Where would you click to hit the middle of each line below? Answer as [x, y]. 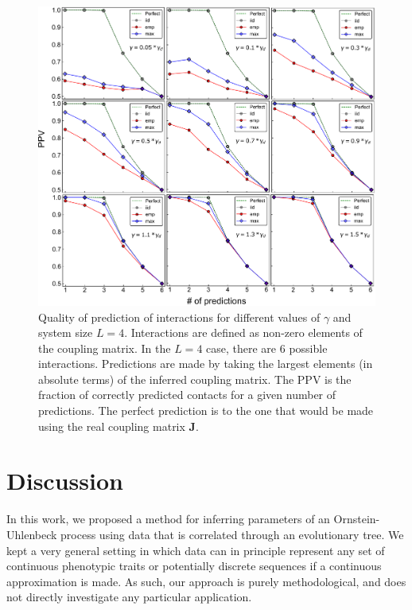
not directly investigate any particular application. [129, 597]
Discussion [65, 481]
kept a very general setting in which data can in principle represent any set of [196, 550]
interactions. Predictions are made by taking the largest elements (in [206, 364]
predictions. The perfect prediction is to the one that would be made [206, 411]
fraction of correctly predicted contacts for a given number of [187, 395]
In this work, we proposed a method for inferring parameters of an [168, 519]
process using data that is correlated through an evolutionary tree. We [232, 534]
